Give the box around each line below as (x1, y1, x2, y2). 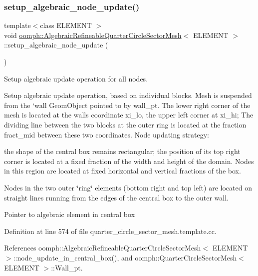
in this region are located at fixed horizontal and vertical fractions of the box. (4, 165, 241, 176)
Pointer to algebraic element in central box (4, 209, 135, 219)
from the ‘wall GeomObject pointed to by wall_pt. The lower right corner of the (4, 99, 251, 110)
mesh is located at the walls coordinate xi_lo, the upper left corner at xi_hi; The (4, 109, 254, 120)
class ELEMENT (40, 20, 92, 30)
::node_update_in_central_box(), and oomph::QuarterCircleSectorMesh (13, 252, 237, 262)
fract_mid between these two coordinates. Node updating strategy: (4, 129, 210, 139)
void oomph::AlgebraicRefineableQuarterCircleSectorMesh (4, 29, 182, 40)
